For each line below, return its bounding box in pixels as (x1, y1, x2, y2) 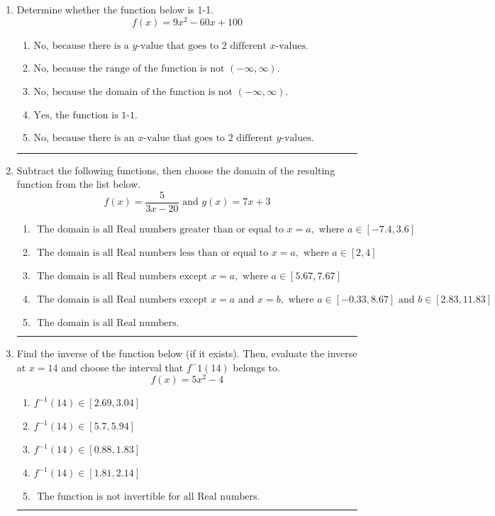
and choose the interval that (61, 359, 184, 374)
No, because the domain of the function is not (33, 86, 233, 97)
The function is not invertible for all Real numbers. (37, 492, 260, 503)
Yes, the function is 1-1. (33, 110, 138, 120)
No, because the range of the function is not (33, 63, 225, 74)
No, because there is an (33, 133, 135, 143)
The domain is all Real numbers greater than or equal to (37, 224, 284, 235)
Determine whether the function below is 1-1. (16, 2, 214, 16)
